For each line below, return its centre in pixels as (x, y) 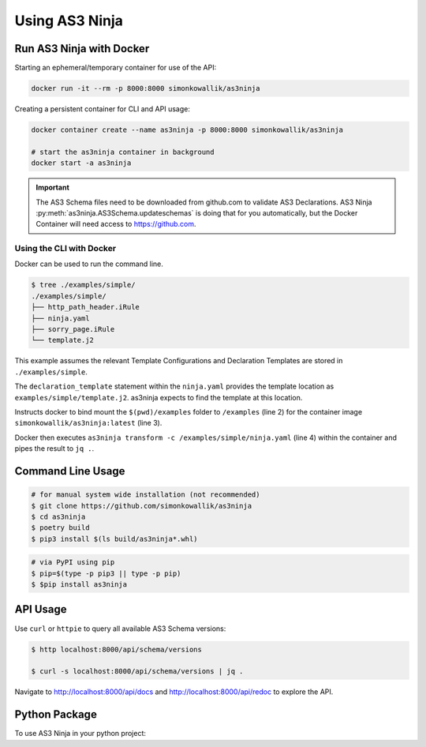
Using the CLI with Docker (65, 249)
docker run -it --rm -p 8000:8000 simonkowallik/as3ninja (146, 88)
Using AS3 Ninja (69, 21)
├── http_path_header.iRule (85, 307)
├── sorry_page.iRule (73, 329)
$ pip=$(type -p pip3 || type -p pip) (106, 573)
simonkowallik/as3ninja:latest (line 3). (88, 423)
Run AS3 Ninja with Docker (82, 49)
